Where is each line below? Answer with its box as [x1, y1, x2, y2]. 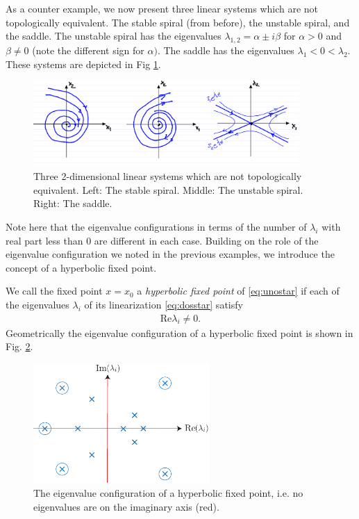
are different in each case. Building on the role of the [94, 233, 319, 247]
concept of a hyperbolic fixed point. [6, 260, 157, 274]
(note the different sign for [32, 42, 144, 57]
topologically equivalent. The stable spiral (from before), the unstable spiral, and [6, 15, 350, 29]
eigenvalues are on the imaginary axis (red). [33, 499, 219, 513]
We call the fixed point [6, 283, 103, 298]
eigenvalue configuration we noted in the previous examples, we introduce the [6, 247, 335, 261]
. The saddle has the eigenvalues [157, 42, 294, 57]
